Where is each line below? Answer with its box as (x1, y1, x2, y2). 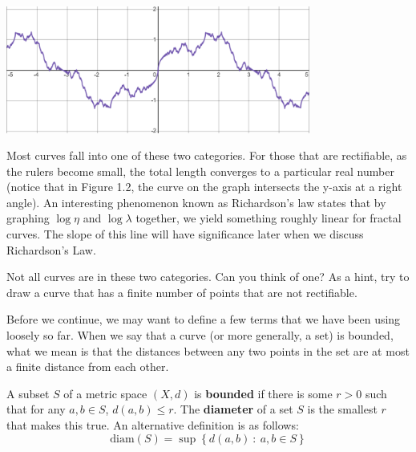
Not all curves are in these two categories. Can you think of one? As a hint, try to (6, 268, 410, 285)
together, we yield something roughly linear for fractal (135, 210, 402, 226)
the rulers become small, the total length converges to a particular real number (6, 162, 394, 179)
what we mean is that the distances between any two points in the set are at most (6, 342, 410, 359)
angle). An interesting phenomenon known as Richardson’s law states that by (6, 193, 386, 210)
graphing (6, 210, 50, 226)
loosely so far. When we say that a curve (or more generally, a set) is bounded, (6, 327, 394, 344)
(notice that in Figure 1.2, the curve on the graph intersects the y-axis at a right (6, 178, 402, 195)
